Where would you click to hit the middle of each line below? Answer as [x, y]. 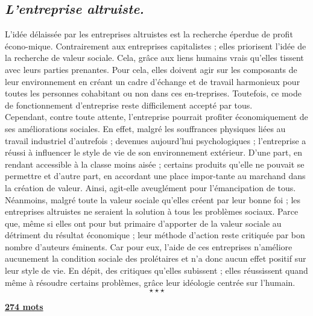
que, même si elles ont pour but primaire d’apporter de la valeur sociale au [143, 223]
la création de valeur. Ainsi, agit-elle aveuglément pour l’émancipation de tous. [150, 187]
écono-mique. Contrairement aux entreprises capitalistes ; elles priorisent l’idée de [156, 46]
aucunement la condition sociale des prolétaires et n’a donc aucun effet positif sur [156, 258]
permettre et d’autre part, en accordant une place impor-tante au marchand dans [155, 176]
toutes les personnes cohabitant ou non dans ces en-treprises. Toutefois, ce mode [153, 93]
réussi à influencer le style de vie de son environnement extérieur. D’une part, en [154, 152]
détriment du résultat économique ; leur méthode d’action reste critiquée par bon [155, 235]
